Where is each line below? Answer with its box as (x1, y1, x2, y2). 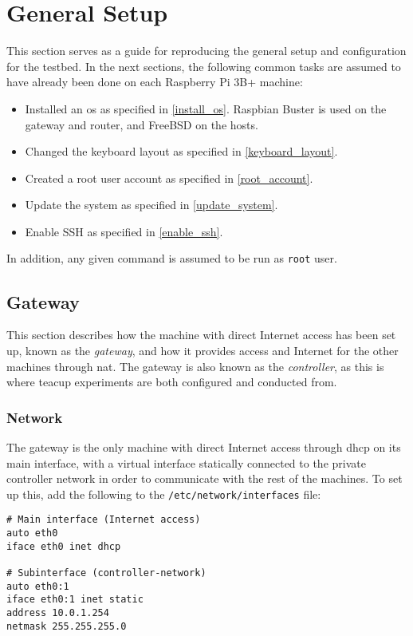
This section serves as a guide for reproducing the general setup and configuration (6, 42, 407, 59)
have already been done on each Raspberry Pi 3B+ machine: (6, 73, 303, 90)
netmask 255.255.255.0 (6, 620, 127, 632)
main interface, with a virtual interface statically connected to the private (6, 454, 366, 471)
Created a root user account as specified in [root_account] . (25, 169, 313, 186)
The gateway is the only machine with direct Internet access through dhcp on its (6, 438, 401, 455)
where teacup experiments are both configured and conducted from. (6, 373, 337, 390)
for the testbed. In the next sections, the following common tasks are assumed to (6, 57, 401, 74)
